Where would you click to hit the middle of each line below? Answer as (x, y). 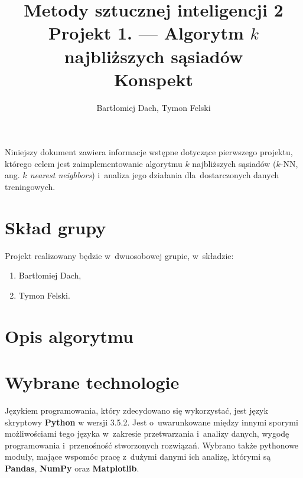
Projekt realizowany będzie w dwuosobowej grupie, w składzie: (119, 255)
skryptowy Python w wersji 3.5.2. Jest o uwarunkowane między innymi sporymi (151, 422)
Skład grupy (56, 227)
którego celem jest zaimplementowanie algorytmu (94, 163)
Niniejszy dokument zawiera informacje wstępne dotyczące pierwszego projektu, (149, 152)
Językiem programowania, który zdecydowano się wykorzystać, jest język (136, 410)
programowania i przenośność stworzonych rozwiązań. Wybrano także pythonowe (152, 445)
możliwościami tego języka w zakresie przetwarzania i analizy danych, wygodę (147, 433)
